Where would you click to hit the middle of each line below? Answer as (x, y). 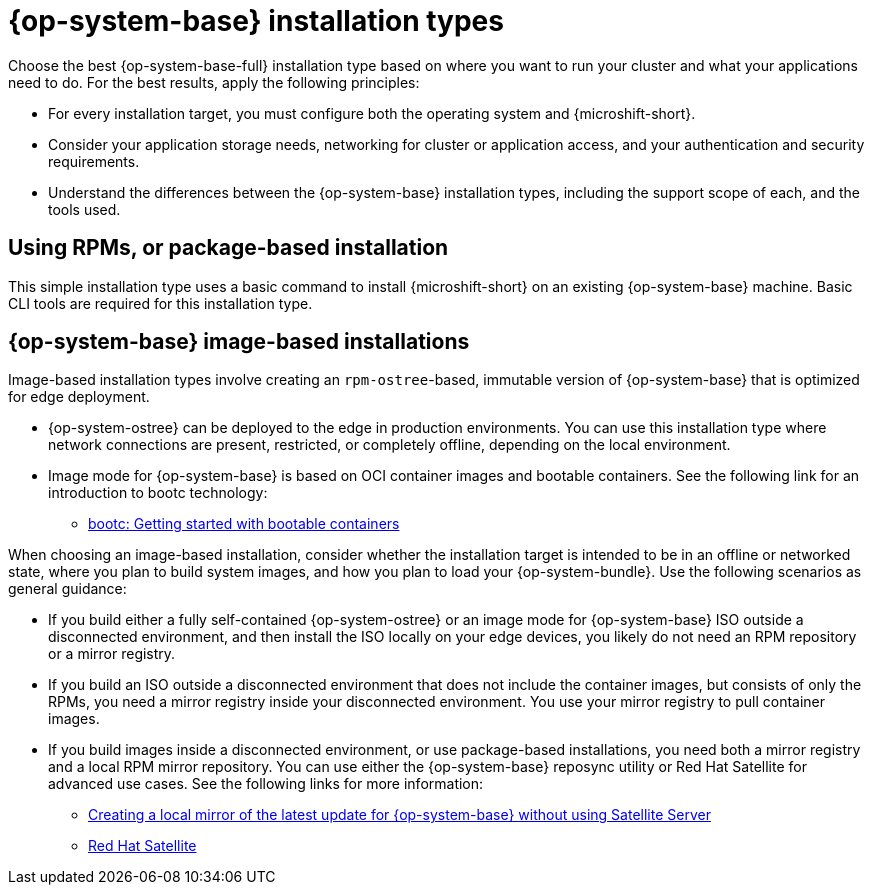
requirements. (94, 161)
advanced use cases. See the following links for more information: (266, 784)
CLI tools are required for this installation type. (160, 303)
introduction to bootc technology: (158, 493)
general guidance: (67, 589)
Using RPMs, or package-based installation (228, 248)
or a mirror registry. (112, 654)
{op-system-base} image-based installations (239, 342)
